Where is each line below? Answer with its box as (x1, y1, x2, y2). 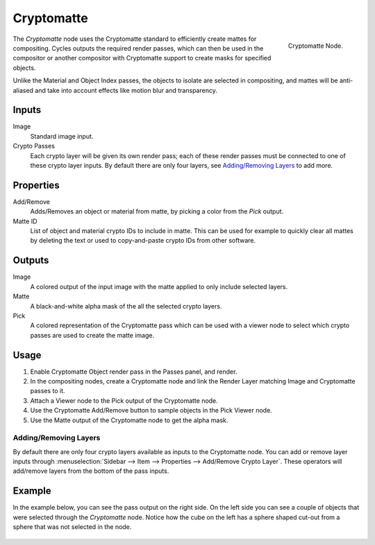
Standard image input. (30, 132, 94, 140)
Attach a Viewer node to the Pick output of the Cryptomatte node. (30, 396, 218, 405)
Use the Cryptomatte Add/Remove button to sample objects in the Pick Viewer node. (30, 406, 272, 415)
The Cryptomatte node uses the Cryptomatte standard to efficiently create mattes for (12, 35, 257, 43)
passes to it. (30, 387, 65, 395)
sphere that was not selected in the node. (12, 523, 132, 531)
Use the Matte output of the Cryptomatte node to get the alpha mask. (30, 416, 228, 424)
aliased (12, 86, 34, 94)
